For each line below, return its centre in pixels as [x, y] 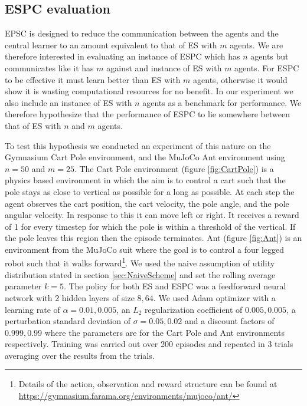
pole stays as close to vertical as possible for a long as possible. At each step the [150, 191]
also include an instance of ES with [68, 102]
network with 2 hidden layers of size [70, 297]
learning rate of [32, 309]
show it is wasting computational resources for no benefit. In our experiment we [149, 91]
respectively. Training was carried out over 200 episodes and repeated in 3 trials [149, 344]
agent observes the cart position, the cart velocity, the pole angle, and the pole [147, 203]
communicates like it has [49, 67]
